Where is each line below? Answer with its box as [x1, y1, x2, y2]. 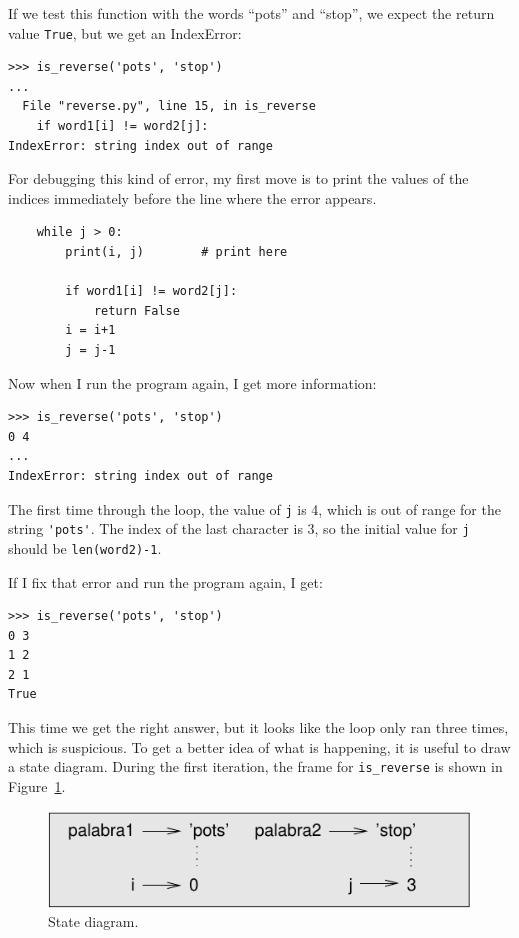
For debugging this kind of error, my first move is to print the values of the [8, 168, 469, 189]
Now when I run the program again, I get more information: [8, 372, 377, 393]
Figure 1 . [8, 775, 66, 796]
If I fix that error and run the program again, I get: [8, 571, 323, 592]
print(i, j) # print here [65, 245, 288, 259]
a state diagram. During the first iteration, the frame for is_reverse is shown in [8, 756, 503, 777]
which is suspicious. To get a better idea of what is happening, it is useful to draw [8, 736, 511, 757]
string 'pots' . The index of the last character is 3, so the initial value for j [8, 518, 470, 539]
